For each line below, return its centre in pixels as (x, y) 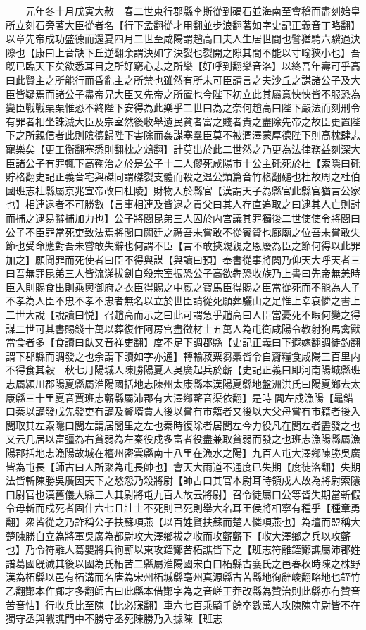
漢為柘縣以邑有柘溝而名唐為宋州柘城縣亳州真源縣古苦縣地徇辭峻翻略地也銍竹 (183, 577)
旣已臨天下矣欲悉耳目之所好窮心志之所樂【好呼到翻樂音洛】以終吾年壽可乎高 (183, 66)
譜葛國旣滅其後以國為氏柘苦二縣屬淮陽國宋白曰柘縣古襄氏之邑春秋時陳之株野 (183, 563)
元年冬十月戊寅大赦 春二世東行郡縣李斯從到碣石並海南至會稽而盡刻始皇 (193, 11)
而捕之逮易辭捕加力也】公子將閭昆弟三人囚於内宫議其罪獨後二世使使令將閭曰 (183, 217)
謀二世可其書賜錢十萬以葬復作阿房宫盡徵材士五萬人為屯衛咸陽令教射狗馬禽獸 (183, 328)
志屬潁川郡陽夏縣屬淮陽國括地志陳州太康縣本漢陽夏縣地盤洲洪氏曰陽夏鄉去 (178, 384)
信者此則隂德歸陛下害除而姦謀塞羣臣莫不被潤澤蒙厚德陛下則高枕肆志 (202, 135)
